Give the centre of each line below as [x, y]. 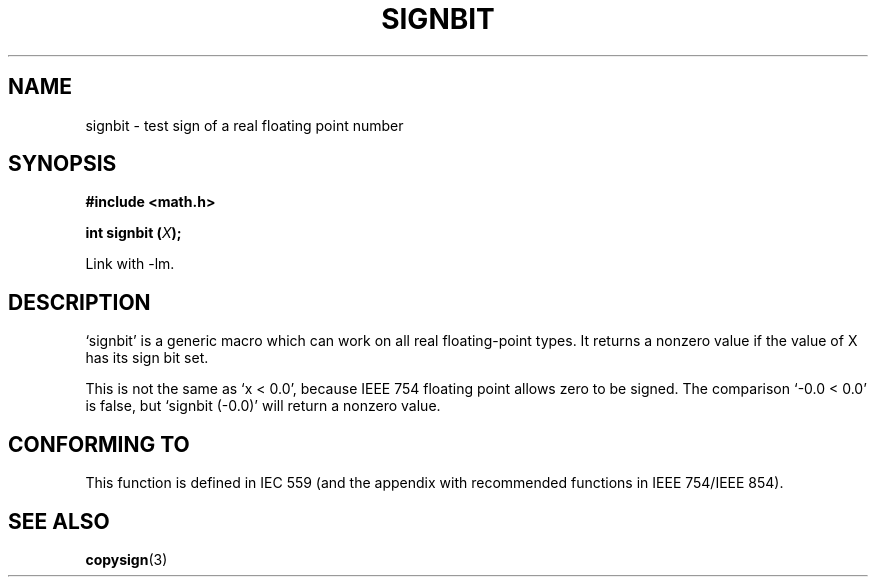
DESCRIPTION [79, 302]
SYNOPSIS [62, 164]
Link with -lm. [130, 264]
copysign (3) [126, 559]
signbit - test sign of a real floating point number [244, 125]
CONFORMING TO [99, 444]
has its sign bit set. [147, 358]
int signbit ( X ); [133, 233]
